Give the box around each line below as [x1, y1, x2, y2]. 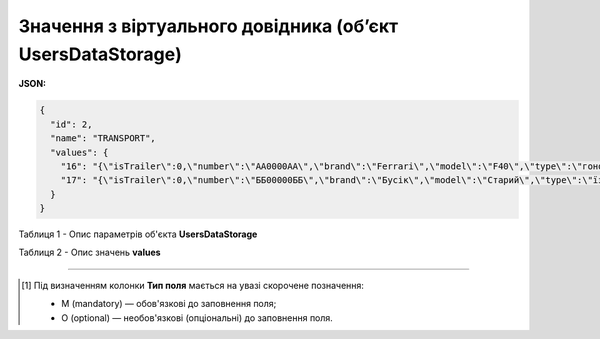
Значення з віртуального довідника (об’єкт [18, 15, 399, 37]
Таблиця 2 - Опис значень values [18, 246, 161, 259]
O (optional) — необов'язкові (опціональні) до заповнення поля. [61, 311, 334, 324]
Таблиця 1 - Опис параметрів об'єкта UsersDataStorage [18, 228, 258, 240]
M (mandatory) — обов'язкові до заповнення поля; [61, 298, 277, 310]
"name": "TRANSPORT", [50, 133, 157, 144]
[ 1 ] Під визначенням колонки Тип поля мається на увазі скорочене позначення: [21, 279, 365, 291]
